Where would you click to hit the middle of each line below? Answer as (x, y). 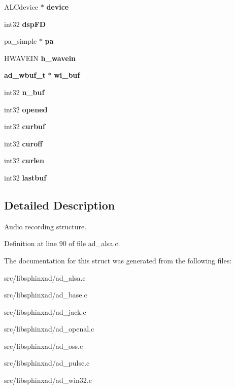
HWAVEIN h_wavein (40, 58)
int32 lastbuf (25, 177)
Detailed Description (60, 205)
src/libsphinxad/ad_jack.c (45, 311)
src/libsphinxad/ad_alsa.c (45, 277)
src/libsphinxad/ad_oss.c (44, 346)
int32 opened (26, 109)
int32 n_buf (24, 92)
